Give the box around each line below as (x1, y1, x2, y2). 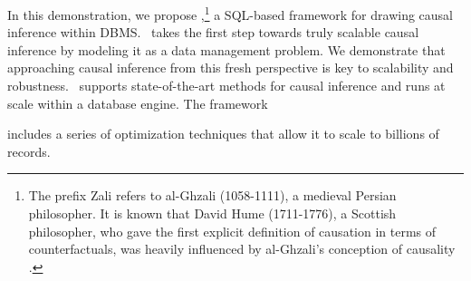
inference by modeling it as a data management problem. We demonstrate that (7, 40, 446, 59)
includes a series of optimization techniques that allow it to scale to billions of (7, 124, 439, 143)
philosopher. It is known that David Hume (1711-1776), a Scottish (28, 204, 397, 222)
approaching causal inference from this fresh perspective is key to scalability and (7, 58, 454, 77)
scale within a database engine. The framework (7, 93, 268, 112)
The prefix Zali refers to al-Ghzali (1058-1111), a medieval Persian (28, 186, 397, 205)
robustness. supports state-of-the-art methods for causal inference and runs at (7, 76, 446, 95)
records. (7, 141, 51, 160)
